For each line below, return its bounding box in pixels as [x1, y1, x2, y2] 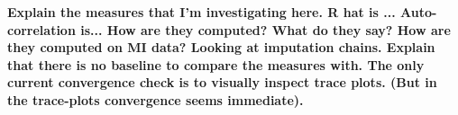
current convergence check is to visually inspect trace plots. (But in [7, 73, 437, 92]
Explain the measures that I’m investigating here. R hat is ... [7, 3, 396, 21]
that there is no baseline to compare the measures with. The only [7, 55, 425, 74]
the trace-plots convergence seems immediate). [7, 90, 304, 109]
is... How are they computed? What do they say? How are [80, 20, 451, 39]
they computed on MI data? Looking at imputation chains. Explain [7, 38, 435, 57]
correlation [7, 20, 76, 39]
